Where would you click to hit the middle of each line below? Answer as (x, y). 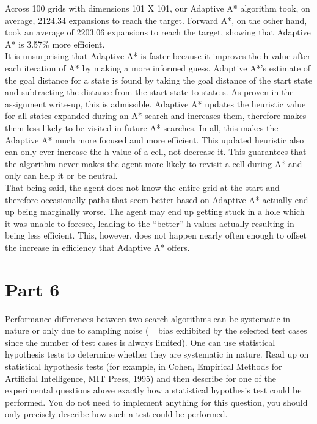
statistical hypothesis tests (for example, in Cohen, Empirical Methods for (144, 366)
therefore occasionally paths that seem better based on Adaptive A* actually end (157, 199)
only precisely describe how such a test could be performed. (116, 414)
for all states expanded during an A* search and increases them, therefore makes (156, 116)
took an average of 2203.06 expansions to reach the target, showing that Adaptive (158, 32)
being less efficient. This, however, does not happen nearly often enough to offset (156, 235)
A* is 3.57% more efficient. (55, 44)
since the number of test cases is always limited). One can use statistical (140, 342)
